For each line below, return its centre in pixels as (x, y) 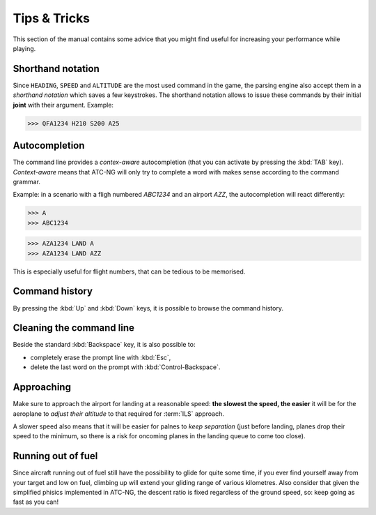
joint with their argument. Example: (63, 105)
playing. (24, 48)
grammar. (27, 181)
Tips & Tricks (52, 18)
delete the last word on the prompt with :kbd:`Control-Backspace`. (125, 367)
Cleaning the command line (74, 328)
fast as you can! (36, 502)
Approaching (42, 387)
